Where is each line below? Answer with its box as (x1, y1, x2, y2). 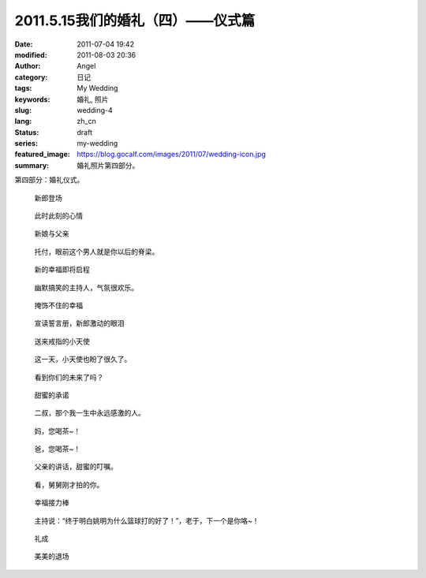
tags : (14, 84, 32, 93)
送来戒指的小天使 (34, 336, 90, 346)
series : (14, 139, 39, 148)
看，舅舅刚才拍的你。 (34, 479, 104, 489)
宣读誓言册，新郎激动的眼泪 (34, 319, 125, 328)
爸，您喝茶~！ (34, 444, 81, 453)
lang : (14, 117, 32, 126)
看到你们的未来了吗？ (34, 372, 104, 382)
